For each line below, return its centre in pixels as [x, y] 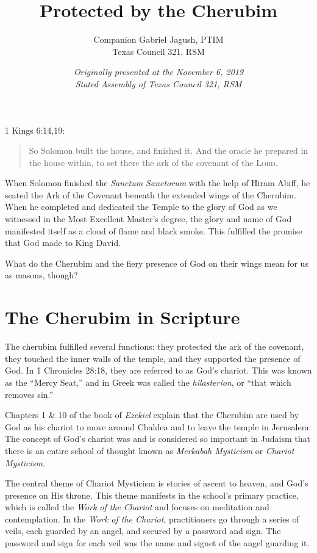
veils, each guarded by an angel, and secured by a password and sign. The [143, 531]
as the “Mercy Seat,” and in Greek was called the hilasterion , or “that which [148, 382]
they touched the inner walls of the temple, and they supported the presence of [153, 358]
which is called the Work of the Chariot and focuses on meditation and [137, 507]
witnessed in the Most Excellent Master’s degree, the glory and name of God [148, 219]
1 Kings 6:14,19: [35, 130]
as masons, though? [41, 275]
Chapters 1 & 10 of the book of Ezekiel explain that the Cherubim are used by [152, 415]
